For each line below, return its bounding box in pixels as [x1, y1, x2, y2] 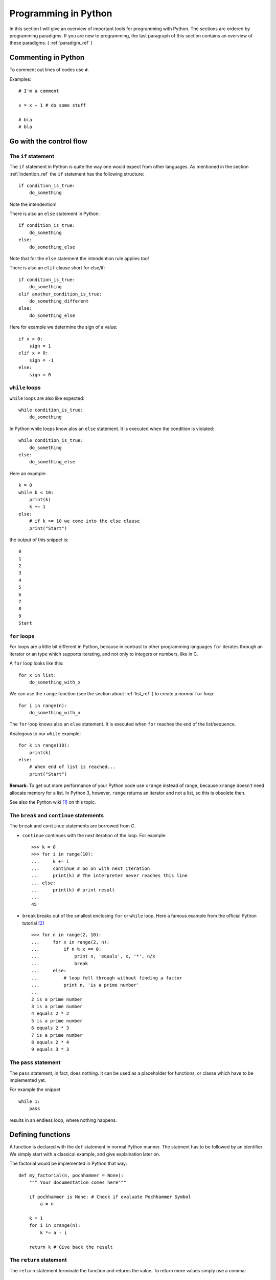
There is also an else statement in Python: [9, 210, 100, 217]
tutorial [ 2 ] [22, 920, 44, 926]
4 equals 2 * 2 [31, 1011, 70, 1016]
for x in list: [18, 672, 57, 678]
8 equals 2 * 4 [31, 1039, 70, 1046]
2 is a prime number [31, 996, 83, 1002]
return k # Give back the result [29, 1244, 113, 1250]
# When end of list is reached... [29, 764, 116, 770]
